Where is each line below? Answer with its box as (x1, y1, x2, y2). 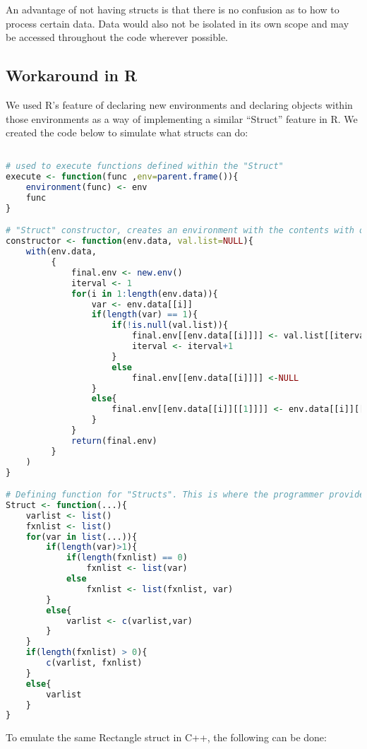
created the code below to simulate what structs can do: (6, 125, 248, 140)
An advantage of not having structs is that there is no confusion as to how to (6, 2, 339, 16)
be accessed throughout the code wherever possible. (6, 30, 229, 45)
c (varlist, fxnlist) (46, 658, 143, 668)
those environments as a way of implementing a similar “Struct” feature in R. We (6, 111, 358, 126)
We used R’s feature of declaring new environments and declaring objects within (6, 97, 353, 112)
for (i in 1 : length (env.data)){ (71, 288, 218, 299)
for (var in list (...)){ (25, 531, 138, 542)
